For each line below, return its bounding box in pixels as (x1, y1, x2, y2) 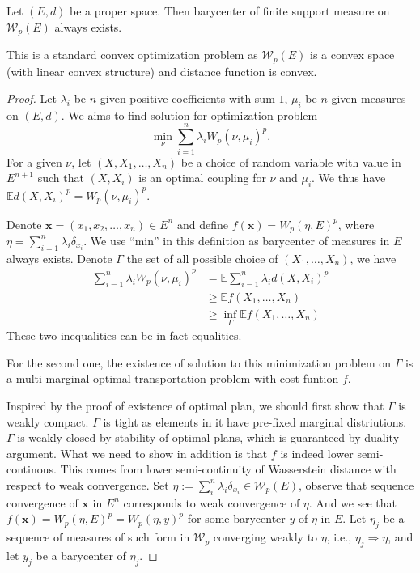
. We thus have (312, 169, 386, 186)
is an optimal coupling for (138, 169, 266, 186)
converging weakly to (213, 528, 318, 545)
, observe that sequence (299, 476, 414, 493)
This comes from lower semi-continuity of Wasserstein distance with (60, 461, 397, 477)
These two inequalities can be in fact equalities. (6, 327, 242, 344)
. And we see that (308, 494, 397, 511)
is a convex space (309, 46, 395, 63)
